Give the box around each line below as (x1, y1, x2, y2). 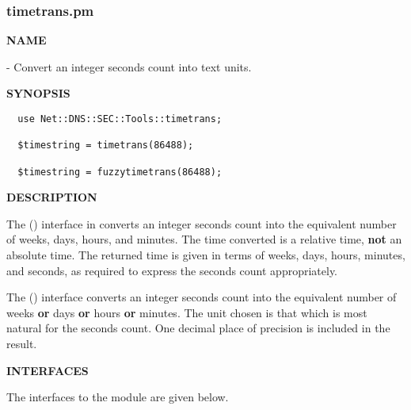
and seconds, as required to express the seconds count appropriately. (6, 262, 338, 278)
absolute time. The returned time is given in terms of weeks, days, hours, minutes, (6, 247, 405, 263)
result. (6, 335, 37, 352)
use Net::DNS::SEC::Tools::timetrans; (17, 113, 223, 125)
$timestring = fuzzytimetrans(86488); (17, 166, 223, 178)
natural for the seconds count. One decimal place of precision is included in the (6, 320, 390, 336)
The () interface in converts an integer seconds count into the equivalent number (6, 215, 397, 232)
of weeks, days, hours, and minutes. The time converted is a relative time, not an (6, 231, 402, 247)
